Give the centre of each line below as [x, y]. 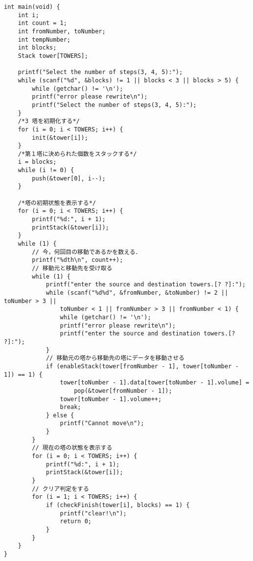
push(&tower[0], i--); [69, 178]
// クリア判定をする [60, 489]
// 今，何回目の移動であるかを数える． [87, 252]
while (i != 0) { [46, 170]
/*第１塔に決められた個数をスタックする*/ [77, 154]
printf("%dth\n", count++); [78, 260]
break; [70, 407]
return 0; [76, 522]
